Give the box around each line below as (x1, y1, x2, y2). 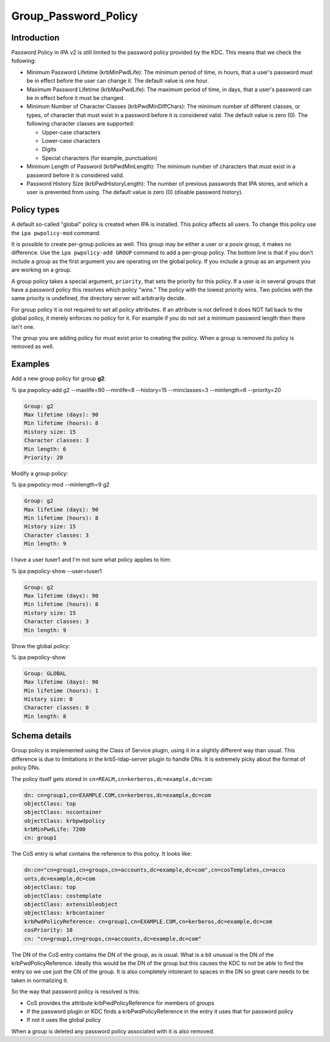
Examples (11, 359, 50, 369)
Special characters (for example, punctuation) (42, 154, 158, 162)
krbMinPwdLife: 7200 (24, 826, 86, 833)
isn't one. (11, 323, 35, 330)
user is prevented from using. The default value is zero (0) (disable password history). (26, 189, 243, 196)
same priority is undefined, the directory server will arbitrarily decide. (11, 295, 186, 302)
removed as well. (11, 343, 54, 350)
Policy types (11, 205, 60, 215)
